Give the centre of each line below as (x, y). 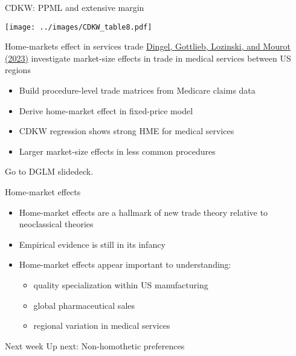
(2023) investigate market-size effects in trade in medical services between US (148, 58)
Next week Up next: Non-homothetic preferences (95, 345)
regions (18, 70)
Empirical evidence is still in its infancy (92, 244)
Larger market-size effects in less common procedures (117, 151)
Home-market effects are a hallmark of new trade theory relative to (143, 212)
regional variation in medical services (102, 325)
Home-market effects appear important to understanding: (125, 264)
